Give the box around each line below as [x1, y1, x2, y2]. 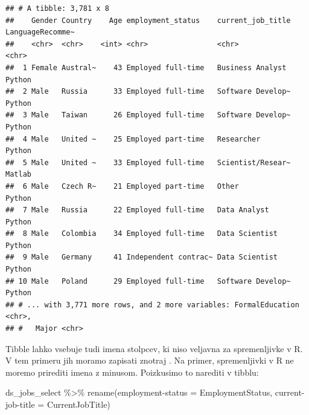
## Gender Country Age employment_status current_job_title [5, 16, 291, 25]
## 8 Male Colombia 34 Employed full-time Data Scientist [5, 229, 278, 238]
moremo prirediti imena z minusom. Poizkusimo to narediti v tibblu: [5, 365, 259, 378]
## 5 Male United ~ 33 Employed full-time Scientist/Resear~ [5, 158, 291, 167]
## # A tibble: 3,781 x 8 [5, 4, 109, 13]
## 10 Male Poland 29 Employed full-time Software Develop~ [5, 276, 291, 286]
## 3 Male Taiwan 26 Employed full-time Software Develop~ [5, 111, 291, 120]
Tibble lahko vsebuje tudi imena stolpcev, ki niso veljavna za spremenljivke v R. [5, 342, 303, 355]
